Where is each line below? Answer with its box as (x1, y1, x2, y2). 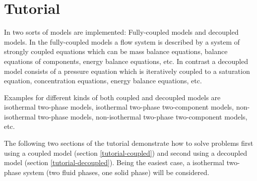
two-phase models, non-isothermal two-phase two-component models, (38, 111, 248, 121)
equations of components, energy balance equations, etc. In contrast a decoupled (4, 56, 248, 66)
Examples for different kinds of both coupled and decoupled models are (4, 92, 221, 102)
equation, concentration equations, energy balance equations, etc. (4, 75, 202, 86)
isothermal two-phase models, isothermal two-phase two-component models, (4, 102, 234, 112)
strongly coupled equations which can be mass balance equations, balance (4, 46, 228, 57)
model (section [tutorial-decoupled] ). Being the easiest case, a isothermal (4, 157, 224, 168)
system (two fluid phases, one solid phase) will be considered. (23, 167, 209, 177)
